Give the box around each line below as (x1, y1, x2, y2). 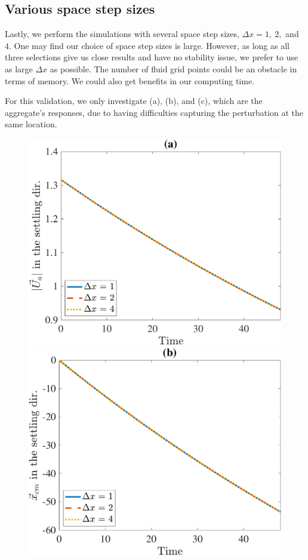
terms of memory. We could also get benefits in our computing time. (5, 74, 254, 87)
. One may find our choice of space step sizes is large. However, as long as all (9, 39, 289, 51)
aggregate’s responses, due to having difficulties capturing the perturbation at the (5, 106, 303, 118)
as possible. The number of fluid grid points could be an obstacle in (50, 62, 297, 75)
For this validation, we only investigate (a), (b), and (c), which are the (5, 94, 263, 107)
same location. (5, 118, 57, 130)
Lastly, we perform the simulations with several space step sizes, (5, 27, 239, 40)
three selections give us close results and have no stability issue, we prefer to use (5, 51, 298, 63)
